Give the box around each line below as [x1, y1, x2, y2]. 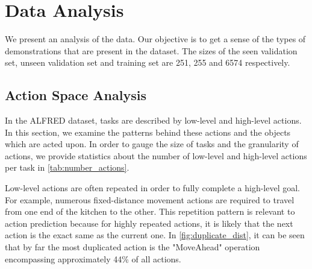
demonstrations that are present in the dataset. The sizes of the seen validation [5, 44, 298, 57]
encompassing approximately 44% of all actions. [5, 252, 181, 265]
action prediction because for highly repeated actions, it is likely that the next [5, 217, 293, 229]
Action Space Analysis [5, 86, 146, 104]
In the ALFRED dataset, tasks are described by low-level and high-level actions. [5, 114, 302, 127]
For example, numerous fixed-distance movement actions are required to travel [5, 193, 295, 206]
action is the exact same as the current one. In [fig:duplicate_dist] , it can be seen [5, 229, 305, 241]
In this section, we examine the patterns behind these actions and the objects [5, 125, 291, 138]
